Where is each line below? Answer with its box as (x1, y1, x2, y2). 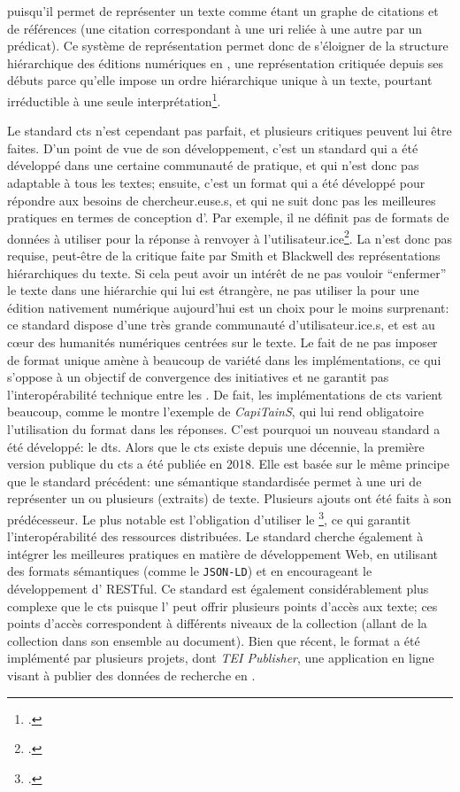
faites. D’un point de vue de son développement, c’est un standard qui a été (7, 138, 418, 157)
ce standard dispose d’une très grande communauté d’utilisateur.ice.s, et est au (7, 315, 435, 334)
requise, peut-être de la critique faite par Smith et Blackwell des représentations (7, 246, 441, 265)
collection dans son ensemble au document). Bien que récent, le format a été (7, 631, 420, 649)
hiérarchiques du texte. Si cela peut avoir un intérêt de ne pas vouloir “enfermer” (7, 263, 447, 282)
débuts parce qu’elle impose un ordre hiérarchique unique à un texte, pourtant (7, 71, 433, 89)
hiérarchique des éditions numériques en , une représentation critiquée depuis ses (7, 53, 444, 72)
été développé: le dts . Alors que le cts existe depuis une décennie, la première (7, 437, 425, 455)
